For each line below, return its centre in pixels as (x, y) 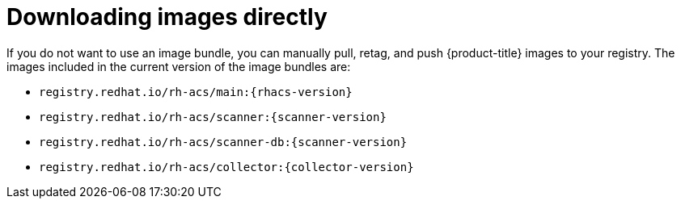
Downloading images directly (167, 17)
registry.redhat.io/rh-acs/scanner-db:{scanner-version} (223, 142)
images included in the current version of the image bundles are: (179, 66)
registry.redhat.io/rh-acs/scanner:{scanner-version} (213, 117)
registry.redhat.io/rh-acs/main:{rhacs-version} (196, 92)
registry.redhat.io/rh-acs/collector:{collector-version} (226, 167)
